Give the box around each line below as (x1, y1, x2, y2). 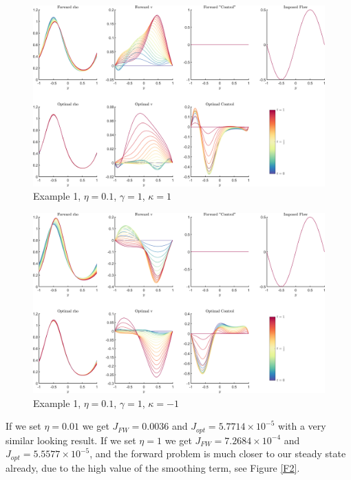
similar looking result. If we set (6, 432, 136, 447)
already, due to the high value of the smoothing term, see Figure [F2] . (6, 460, 300, 474)
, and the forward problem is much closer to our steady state (89, 446, 346, 461)
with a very (278, 419, 326, 433)
